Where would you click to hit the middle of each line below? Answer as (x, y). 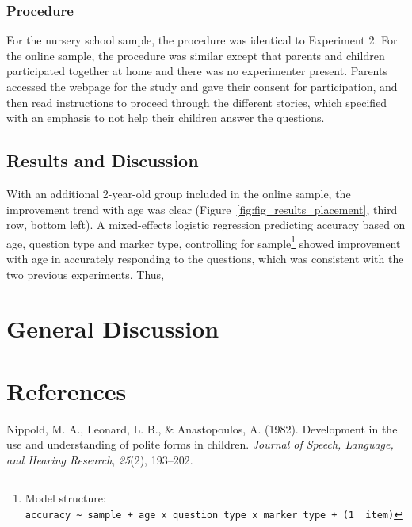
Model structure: (65, 498)
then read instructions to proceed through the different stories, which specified (197, 102)
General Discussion (113, 328)
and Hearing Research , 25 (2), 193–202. (100, 459)
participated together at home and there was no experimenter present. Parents (197, 71)
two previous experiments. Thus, (86, 274)
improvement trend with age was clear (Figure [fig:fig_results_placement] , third (202, 209)
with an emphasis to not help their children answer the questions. (166, 118)
